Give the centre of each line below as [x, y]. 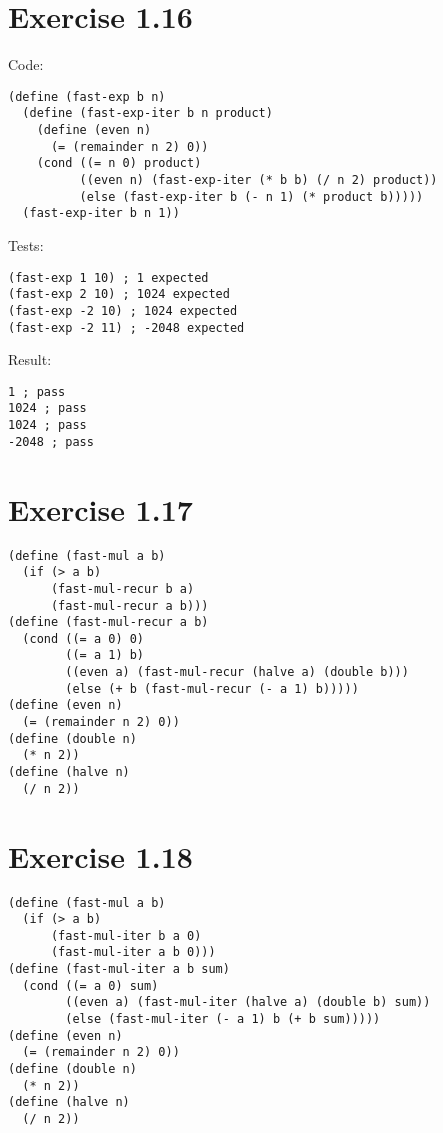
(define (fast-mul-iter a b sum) [119, 969]
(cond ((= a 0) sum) [90, 985]
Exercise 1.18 [100, 855]
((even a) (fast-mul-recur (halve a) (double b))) [237, 672]
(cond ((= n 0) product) [119, 163]
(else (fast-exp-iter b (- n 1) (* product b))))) [251, 196]
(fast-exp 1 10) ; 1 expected [108, 277]
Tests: [26, 244]
